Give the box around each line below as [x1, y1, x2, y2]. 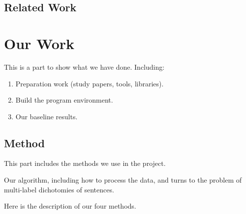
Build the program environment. [15, 95, 113, 105]
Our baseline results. [15, 111, 78, 121]
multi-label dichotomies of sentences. [4, 184, 114, 194]
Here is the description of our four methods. [4, 201, 136, 211]
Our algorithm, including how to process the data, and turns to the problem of [4, 175, 242, 185]
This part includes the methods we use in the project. [4, 158, 166, 168]
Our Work [4, 33, 75, 53]
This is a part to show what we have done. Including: [4, 61, 165, 72]
